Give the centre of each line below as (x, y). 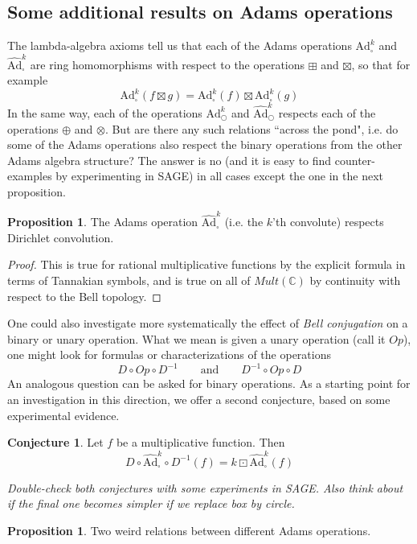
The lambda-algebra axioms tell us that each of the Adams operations (180, 45)
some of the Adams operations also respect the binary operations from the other (205, 144)
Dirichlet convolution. (61, 237)
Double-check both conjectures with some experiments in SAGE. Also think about (205, 487)
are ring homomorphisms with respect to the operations (168, 64)
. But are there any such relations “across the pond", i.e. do (251, 128)
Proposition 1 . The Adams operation (103, 222)
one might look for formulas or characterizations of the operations (169, 354)
